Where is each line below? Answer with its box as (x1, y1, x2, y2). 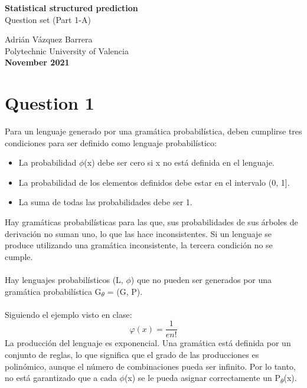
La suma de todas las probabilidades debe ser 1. (18, 196, 192, 208)
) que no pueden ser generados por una (130, 274, 272, 286)
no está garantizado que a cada (5, 371, 117, 384)
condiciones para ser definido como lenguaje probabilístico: (5, 136, 217, 149)
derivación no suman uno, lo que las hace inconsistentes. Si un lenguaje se (5, 227, 272, 239)
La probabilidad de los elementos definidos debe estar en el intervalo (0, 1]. (18, 176, 290, 188)
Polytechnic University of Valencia (5, 44, 129, 57)
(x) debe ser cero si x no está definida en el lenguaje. (84, 156, 275, 169)
